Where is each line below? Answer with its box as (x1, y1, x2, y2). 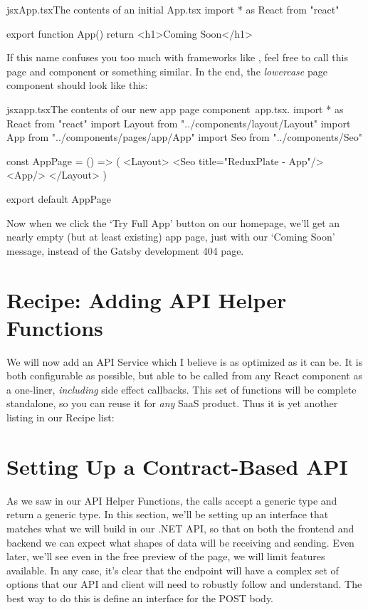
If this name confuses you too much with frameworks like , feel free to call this (6, 50, 348, 65)
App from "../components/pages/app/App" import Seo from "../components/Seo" (6, 130, 363, 144)
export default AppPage (6, 191, 111, 206)
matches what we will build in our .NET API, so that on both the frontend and (6, 520, 354, 535)
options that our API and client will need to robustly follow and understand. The (6, 577, 362, 591)
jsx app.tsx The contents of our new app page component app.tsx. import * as (6, 101, 344, 116)
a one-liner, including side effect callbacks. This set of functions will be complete (6, 382, 357, 396)
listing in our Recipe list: (6, 410, 115, 424)
